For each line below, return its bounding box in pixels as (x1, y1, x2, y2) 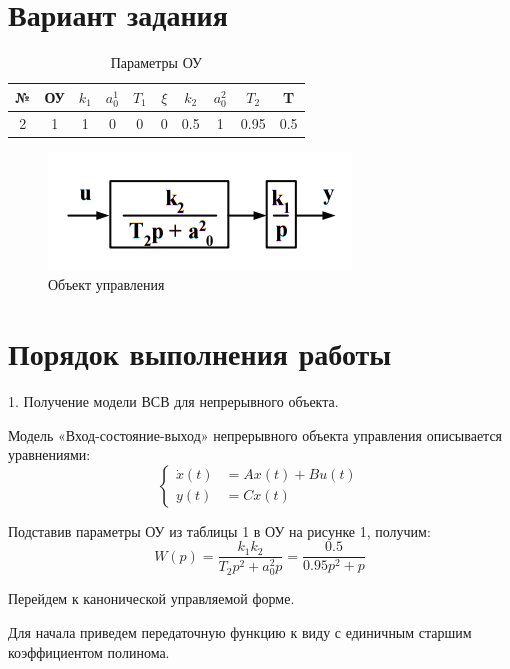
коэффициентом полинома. (8, 641, 170, 662)
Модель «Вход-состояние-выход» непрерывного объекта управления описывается (8, 424, 503, 445)
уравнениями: (8, 444, 91, 465)
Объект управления (48, 274, 165, 295)
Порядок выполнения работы (8, 333, 392, 374)
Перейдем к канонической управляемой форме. (8, 588, 295, 609)
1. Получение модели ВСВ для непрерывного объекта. (8, 390, 339, 411)
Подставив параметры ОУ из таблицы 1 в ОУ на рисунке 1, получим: (8, 520, 431, 541)
